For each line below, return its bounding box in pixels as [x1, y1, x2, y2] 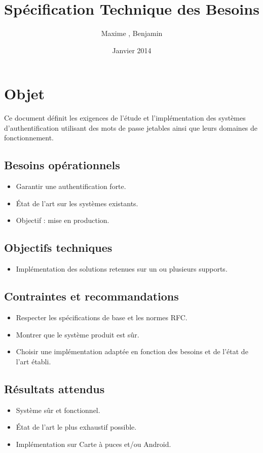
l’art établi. [16, 356, 51, 366]
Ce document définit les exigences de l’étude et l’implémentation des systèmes [4, 112, 246, 123]
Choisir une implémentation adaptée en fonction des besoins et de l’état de [16, 346, 248, 357]
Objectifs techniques [4, 240, 112, 255]
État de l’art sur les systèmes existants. [16, 198, 138, 208]
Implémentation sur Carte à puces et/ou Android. [16, 438, 171, 449]
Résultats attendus [4, 381, 105, 396]
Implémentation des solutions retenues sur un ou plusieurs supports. [16, 263, 228, 274]
